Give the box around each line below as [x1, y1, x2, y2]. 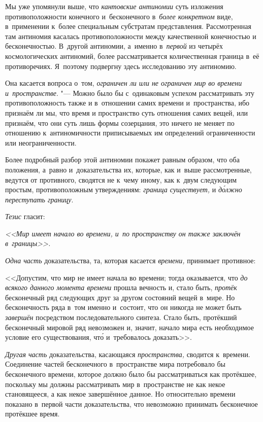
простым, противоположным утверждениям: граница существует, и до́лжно [5, 184, 242, 195]
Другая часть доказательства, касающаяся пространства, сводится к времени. [5, 348, 250, 359]
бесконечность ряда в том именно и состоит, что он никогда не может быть [5, 302, 242, 312]
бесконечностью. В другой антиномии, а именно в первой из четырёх [5, 41, 223, 51]
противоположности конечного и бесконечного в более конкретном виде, [5, 11, 233, 21]
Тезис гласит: [5, 211, 45, 222]
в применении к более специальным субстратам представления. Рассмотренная [5, 21, 251, 31]
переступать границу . [5, 194, 74, 204]
